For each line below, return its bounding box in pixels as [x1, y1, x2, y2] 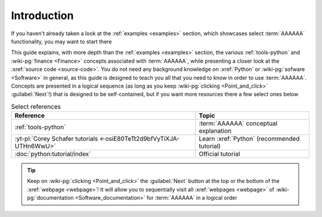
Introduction [11, 9, 74, 22]
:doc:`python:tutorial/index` [14, 150, 91, 158]
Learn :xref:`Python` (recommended [199, 135, 300, 143]
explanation [199, 127, 232, 135]
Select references [11, 102, 61, 110]
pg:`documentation [27, 194, 74, 201]
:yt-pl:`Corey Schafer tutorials [14, 135, 98, 143]
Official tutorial [199, 150, 240, 158]
